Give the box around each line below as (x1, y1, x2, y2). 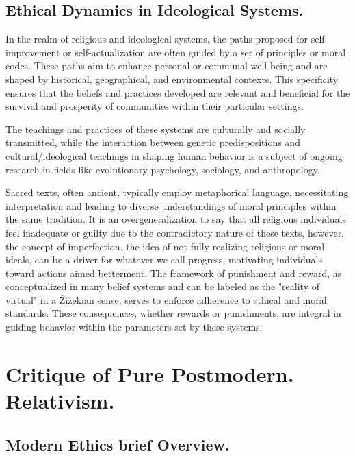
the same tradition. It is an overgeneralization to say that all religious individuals (5, 212, 346, 226)
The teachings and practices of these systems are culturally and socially (5, 121, 306, 136)
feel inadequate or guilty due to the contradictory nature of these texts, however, (5, 225, 345, 239)
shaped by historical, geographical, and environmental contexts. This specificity (5, 71, 339, 86)
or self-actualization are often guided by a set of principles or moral (63, 45, 346, 59)
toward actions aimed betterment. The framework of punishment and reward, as (5, 265, 342, 280)
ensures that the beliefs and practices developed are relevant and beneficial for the (5, 85, 350, 99)
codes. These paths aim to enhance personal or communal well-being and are (5, 58, 328, 73)
